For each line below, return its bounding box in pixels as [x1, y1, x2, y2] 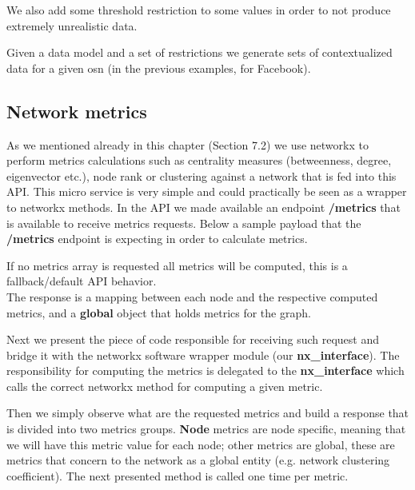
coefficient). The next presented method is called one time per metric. [6, 467, 349, 484]
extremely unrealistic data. [6, 17, 138, 34]
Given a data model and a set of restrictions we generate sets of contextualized [6, 44, 393, 61]
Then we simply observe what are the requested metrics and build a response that [6, 404, 409, 421]
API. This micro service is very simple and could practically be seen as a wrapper [6, 183, 407, 200]
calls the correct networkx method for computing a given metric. [6, 377, 323, 394]
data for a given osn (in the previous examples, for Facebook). [6, 59, 311, 76]
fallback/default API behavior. [6, 273, 157, 289]
